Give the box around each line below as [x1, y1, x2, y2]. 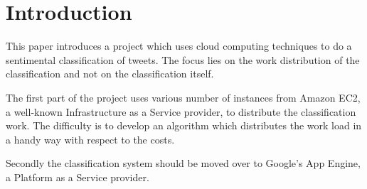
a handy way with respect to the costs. [6, 131, 175, 146]
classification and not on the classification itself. [6, 66, 214, 81]
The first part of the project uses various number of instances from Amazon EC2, [6, 90, 361, 104]
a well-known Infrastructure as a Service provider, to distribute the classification [6, 104, 356, 119]
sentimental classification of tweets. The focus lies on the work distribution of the [6, 52, 360, 67]
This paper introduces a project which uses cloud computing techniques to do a [6, 38, 352, 53]
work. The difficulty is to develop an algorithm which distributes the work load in [6, 118, 362, 133]
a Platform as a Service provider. [6, 169, 149, 184]
